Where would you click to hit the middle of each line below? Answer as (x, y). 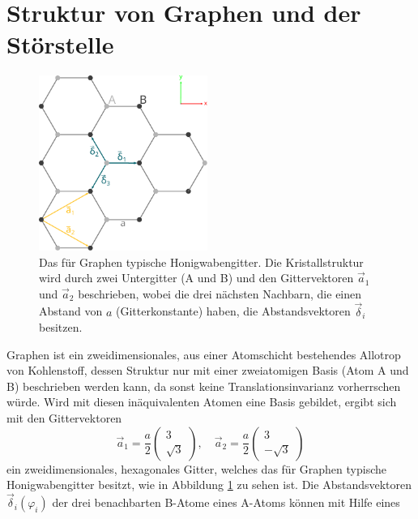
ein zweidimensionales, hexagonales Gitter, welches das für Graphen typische (196, 468)
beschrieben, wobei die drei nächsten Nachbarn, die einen (220, 293)
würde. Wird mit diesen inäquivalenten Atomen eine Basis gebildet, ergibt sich (202, 402)
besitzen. (61, 327)
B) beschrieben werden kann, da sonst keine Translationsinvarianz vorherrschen (204, 386)
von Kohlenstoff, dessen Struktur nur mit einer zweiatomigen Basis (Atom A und (208, 370)
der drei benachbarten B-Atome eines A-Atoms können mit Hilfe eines (226, 502)
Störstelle (60, 44)
